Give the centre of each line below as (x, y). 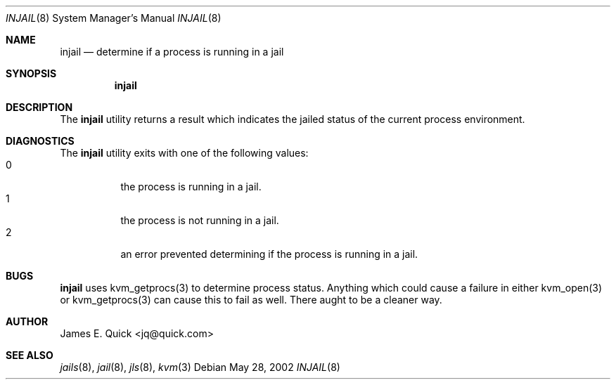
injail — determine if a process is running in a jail (172, 52)
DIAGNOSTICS (40, 141)
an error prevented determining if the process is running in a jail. (269, 254)
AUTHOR (27, 321)
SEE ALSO (30, 355)
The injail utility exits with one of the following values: (184, 153)
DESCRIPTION (39, 107)
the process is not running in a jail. (200, 220)
